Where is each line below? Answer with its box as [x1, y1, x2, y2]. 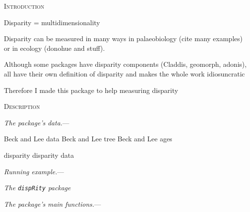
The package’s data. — [4, 117, 69, 127]
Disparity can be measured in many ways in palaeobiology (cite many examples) [4, 33, 243, 44]
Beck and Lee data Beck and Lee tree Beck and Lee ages [4, 134, 172, 144]
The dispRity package [4, 182, 71, 193]
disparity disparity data [4, 150, 74, 160]
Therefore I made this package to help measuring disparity [4, 85, 178, 95]
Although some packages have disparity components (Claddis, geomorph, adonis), [4, 59, 247, 69]
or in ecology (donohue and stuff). [4, 43, 105, 53]
